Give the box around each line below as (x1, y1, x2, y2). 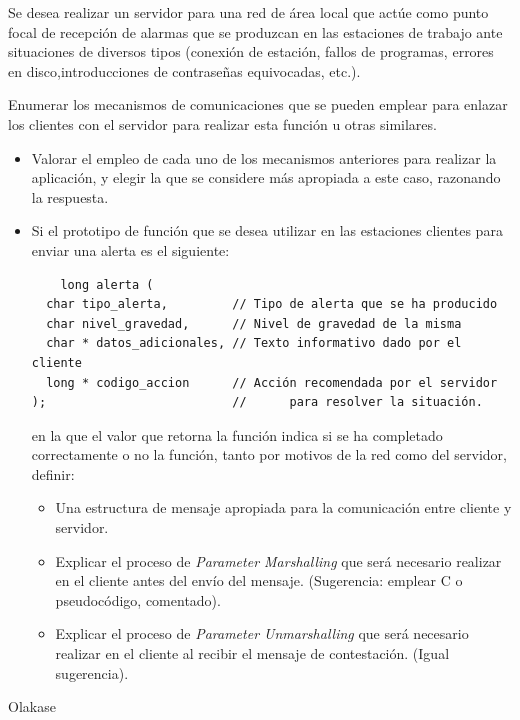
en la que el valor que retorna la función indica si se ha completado (31, 424, 443, 445)
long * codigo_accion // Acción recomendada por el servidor (46, 375, 498, 390)
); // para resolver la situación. (31, 395, 483, 410)
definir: (31, 463, 75, 484)
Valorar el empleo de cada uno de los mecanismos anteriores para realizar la (31, 147, 497, 168)
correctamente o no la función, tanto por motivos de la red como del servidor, (31, 444, 507, 465)
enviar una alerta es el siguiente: (31, 239, 230, 260)
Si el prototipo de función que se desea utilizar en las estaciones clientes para (31, 220, 503, 241)
